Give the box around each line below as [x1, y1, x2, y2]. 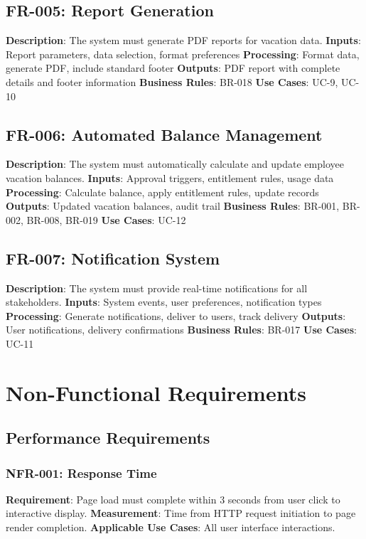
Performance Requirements [6, 427, 210, 449]
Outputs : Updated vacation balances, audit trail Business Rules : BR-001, [6, 198, 340, 213]
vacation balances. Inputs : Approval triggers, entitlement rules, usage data [6, 170, 334, 185]
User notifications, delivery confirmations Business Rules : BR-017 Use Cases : [6, 322, 357, 337]
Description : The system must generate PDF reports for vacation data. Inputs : [6, 33, 361, 48]
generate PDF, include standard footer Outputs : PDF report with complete [6, 60, 340, 75]
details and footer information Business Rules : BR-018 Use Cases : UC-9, [6, 74, 338, 89]
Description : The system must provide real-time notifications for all [6, 280, 308, 295]
